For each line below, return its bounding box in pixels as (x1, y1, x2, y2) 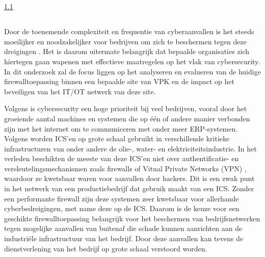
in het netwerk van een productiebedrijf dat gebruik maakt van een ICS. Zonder (4, 183, 254, 194)
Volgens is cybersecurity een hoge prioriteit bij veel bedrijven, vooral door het (4, 103, 247, 114)
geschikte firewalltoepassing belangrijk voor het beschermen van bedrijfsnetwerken (4, 213, 260, 223)
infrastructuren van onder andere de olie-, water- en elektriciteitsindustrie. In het (4, 143, 257, 153)
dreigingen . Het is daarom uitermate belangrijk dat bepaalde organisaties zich (4, 46, 250, 57)
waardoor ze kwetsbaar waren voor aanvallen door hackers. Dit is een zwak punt (4, 173, 255, 184)
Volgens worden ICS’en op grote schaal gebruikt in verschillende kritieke (4, 133, 230, 144)
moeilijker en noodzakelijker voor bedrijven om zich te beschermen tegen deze (4, 36, 247, 46)
